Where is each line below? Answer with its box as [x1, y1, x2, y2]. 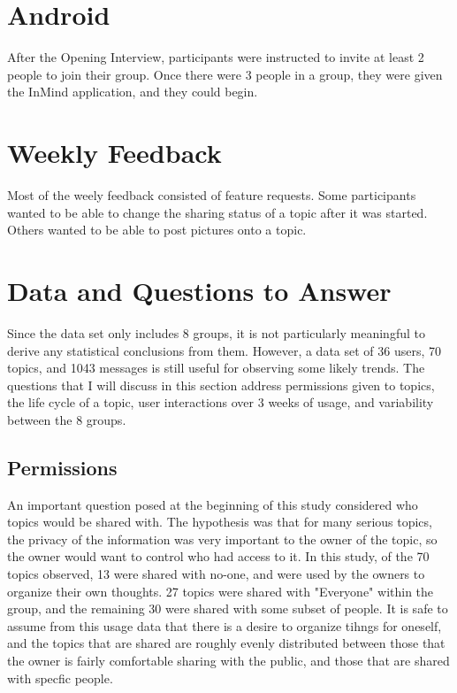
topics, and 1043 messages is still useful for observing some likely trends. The [7, 358, 425, 377]
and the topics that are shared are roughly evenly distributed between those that [7, 634, 446, 652]
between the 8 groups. [7, 410, 126, 428]
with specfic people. [7, 668, 113, 687]
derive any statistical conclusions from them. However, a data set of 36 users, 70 [7, 341, 442, 359]
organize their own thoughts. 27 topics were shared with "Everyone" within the [7, 581, 434, 600]
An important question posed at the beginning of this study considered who [7, 495, 418, 513]
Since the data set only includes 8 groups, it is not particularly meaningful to [7, 323, 425, 342]
